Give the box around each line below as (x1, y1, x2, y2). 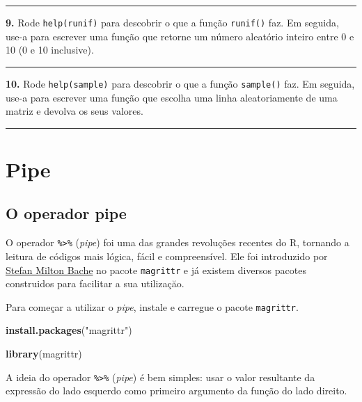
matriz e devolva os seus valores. (6, 104, 143, 118)
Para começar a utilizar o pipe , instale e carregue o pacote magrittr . (6, 299, 299, 314)
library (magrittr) (6, 346, 82, 361)
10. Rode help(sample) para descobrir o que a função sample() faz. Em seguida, (6, 76, 355, 90)
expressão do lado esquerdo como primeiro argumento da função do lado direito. (6, 383, 347, 398)
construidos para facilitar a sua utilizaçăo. (6, 276, 184, 291)
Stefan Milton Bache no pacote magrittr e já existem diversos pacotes (6, 262, 306, 277)
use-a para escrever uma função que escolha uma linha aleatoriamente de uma (6, 90, 338, 104)
